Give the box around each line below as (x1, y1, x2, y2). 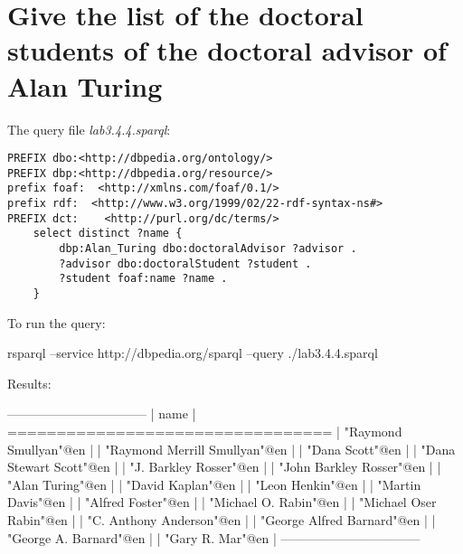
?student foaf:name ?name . (59, 272, 228, 286)
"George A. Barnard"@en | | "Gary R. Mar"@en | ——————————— (7, 528, 420, 547)
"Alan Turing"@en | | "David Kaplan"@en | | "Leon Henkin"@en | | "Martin (7, 474, 421, 493)
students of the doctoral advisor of (7, 32, 447, 69)
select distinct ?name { (33, 227, 183, 240)
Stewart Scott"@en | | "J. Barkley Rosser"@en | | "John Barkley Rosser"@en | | (7, 457, 441, 476)
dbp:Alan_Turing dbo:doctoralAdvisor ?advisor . (59, 242, 357, 256)
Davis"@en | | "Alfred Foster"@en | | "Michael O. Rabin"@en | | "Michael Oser (7, 493, 437, 512)
